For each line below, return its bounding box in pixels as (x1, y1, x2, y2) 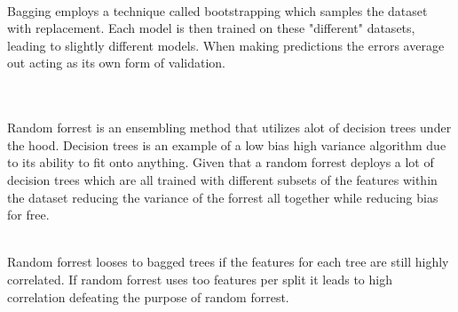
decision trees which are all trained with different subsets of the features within (7, 170, 438, 188)
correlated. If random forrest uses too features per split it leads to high (7, 269, 392, 288)
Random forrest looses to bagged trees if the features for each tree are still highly (7, 252, 449, 271)
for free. (7, 205, 50, 224)
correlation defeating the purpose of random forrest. (7, 287, 289, 306)
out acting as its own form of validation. (7, 53, 225, 72)
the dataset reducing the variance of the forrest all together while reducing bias (7, 188, 438, 206)
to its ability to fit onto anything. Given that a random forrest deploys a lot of (7, 153, 434, 172)
